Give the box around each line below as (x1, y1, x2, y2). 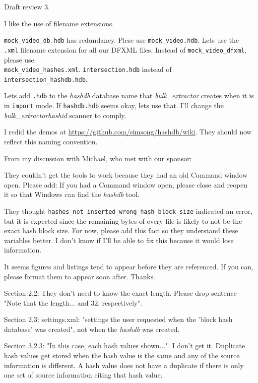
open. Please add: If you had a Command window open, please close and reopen (4, 179, 248, 190)
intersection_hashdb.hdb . (4, 73, 88, 84)
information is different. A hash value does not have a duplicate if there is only (4, 360, 244, 370)
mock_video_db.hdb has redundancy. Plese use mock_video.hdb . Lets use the (4, 35, 239, 45)
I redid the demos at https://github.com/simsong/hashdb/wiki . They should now (4, 127, 252, 137)
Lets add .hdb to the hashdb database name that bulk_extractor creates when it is (4, 90, 254, 101)
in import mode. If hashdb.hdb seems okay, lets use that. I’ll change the (4, 100, 224, 111)
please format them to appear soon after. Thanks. (4, 271, 155, 281)
